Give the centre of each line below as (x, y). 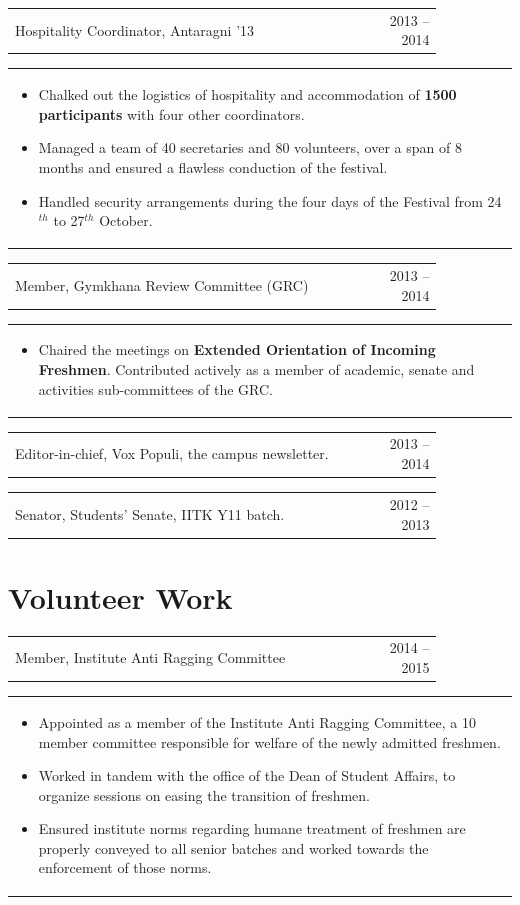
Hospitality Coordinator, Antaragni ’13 (135, 29)
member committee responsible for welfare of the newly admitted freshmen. (269, 741)
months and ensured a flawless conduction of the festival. (213, 166)
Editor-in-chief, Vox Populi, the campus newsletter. (172, 453)
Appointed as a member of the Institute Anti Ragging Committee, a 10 (257, 721)
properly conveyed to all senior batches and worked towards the (233, 847)
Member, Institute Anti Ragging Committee (150, 657)
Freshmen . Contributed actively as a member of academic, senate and (256, 369)
